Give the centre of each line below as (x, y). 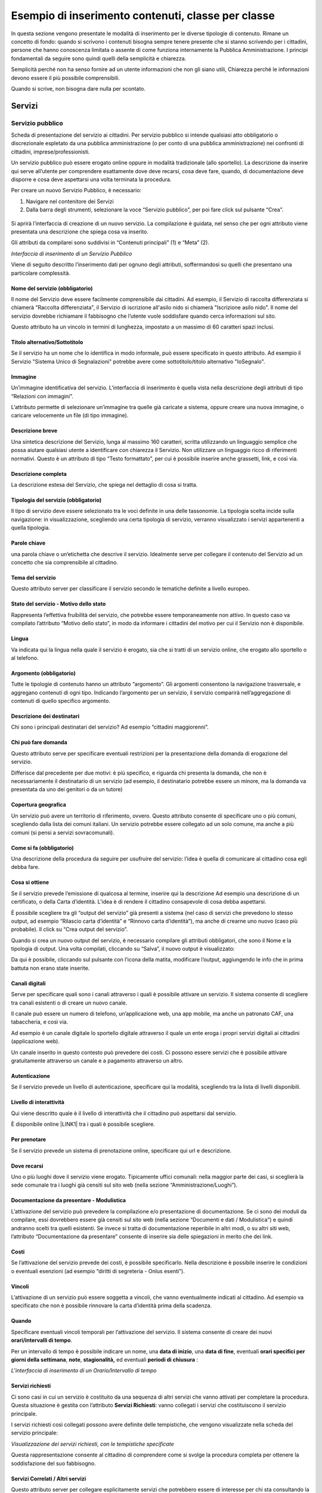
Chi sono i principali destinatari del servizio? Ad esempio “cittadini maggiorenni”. (110, 727)
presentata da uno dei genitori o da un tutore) (67, 789)
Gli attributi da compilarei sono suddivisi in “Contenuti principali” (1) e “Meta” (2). (110, 242)
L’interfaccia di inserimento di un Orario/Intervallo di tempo (84, 1371)
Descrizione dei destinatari (45, 716)
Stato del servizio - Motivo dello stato (58, 604)
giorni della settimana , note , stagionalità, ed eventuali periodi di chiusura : (105, 1360)
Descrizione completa (39, 474)
